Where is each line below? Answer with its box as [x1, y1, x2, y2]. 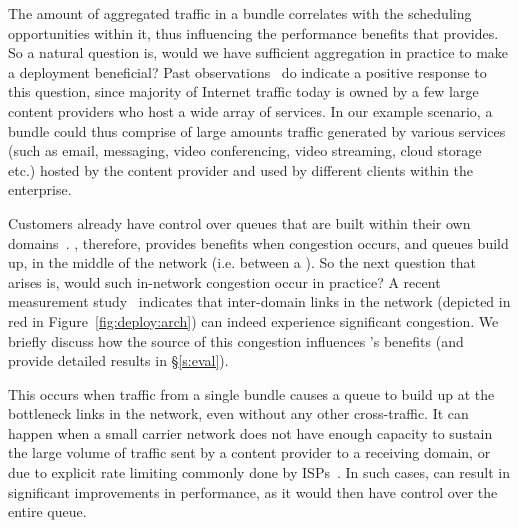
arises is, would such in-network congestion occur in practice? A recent [8, 271, 441, 292]
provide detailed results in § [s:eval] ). [8, 350, 229, 371]
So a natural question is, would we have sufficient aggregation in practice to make [8, 42, 509, 63]
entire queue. [8, 501, 87, 522]
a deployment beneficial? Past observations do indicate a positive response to [8, 61, 487, 82]
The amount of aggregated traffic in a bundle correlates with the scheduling [8, 3, 472, 23]
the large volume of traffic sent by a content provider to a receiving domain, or [8, 442, 491, 463]
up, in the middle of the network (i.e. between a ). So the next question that [8, 252, 476, 273]
